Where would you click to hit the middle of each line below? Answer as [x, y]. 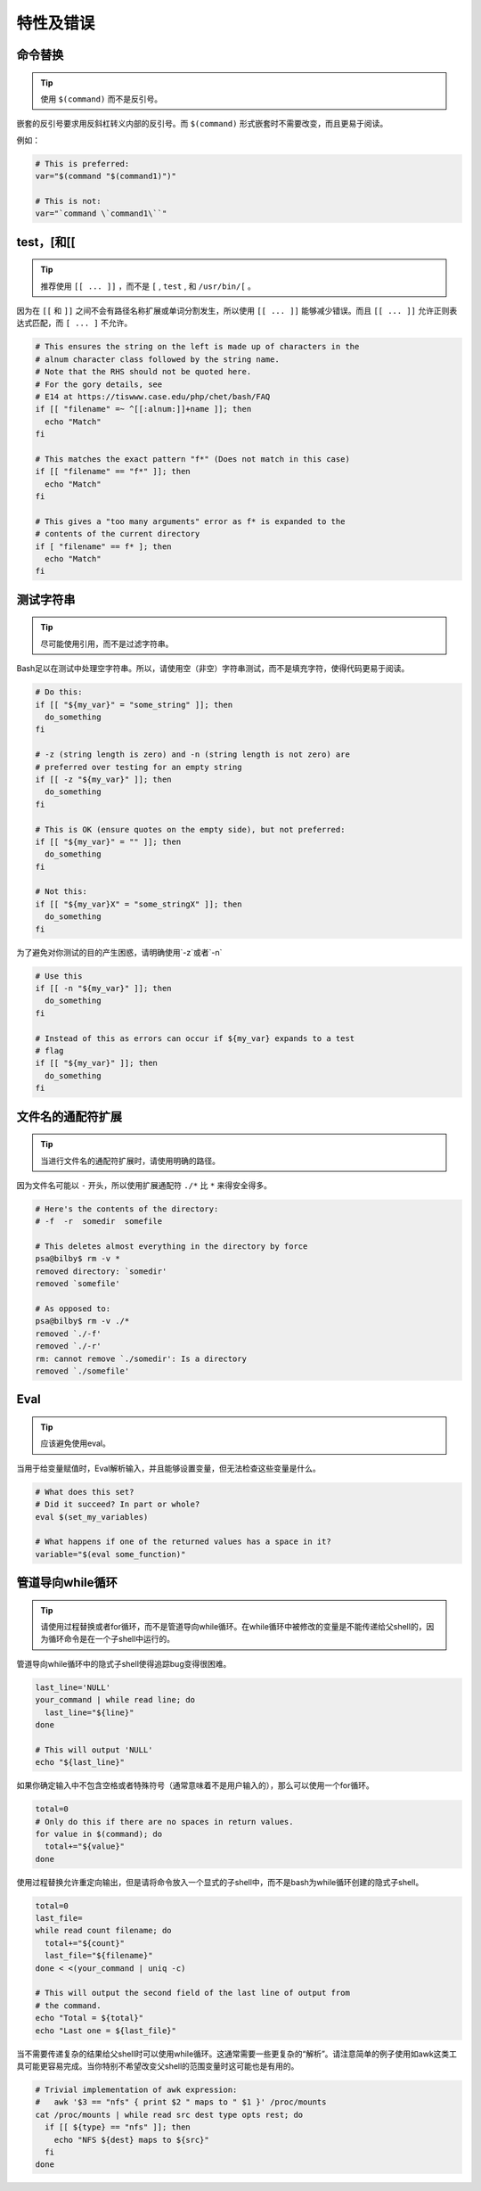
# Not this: [61, 892]
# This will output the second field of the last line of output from [193, 1993]
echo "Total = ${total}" [90, 2018]
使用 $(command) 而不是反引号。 [102, 99]
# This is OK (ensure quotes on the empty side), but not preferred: [190, 829]
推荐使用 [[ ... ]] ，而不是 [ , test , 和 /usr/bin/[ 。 [148, 286]
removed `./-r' [68, 1346]
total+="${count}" [85, 1943]
